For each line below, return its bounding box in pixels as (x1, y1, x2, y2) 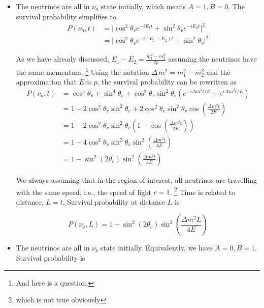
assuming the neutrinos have (168, 53, 257, 64)
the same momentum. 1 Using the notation (16, 65, 149, 77)
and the (206, 66, 230, 77)
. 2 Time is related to (170, 185, 236, 197)
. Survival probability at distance (62, 196, 166, 207)
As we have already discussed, (16, 53, 109, 64)
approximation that (16, 76, 77, 87)
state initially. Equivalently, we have (100, 242, 213, 253)
